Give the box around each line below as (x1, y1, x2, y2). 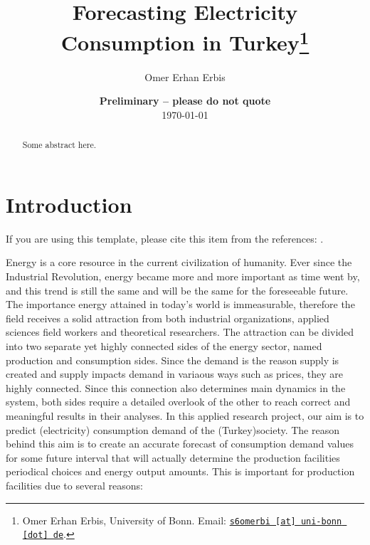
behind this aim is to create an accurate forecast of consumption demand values (6, 436, 354, 451)
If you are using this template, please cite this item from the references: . (6, 231, 324, 245)
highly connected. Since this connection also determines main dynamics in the (6, 380, 346, 395)
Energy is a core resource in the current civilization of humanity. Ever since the (6, 255, 352, 270)
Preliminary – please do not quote (99, 93, 271, 108)
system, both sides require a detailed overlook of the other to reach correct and (6, 394, 351, 409)
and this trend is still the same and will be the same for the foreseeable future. (6, 282, 349, 297)
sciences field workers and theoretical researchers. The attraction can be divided (6, 324, 354, 339)
